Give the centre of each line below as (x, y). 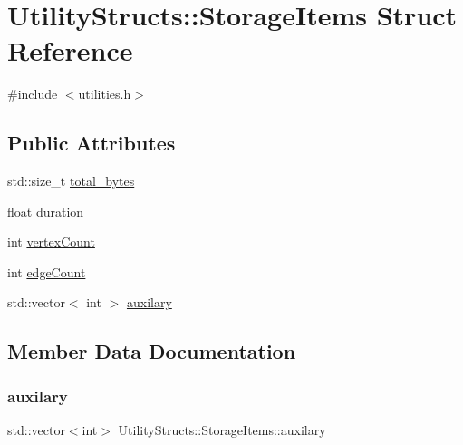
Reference (70, 50)
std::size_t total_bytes (71, 181)
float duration (46, 211)
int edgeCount (47, 271)
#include (33, 94)
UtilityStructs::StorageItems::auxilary (222, 430)
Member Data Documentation (152, 351)
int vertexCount (51, 242)
